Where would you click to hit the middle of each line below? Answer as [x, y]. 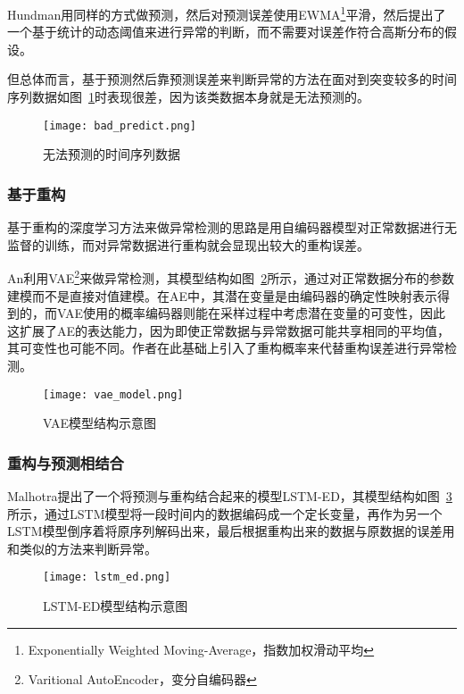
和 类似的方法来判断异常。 [82, 548]
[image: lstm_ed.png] [107, 577]
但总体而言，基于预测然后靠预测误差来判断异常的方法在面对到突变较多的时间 [232, 79]
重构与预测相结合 [66, 462]
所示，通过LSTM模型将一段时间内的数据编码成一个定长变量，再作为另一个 [225, 513]
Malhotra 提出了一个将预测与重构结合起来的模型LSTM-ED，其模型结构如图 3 [230, 495]
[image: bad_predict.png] [120, 125]
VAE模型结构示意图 [99, 423]
